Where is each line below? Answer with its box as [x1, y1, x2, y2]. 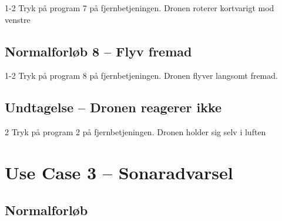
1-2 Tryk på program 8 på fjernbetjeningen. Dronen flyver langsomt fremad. [5, 69, 278, 82]
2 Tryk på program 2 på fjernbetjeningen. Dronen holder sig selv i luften [5, 126, 266, 138]
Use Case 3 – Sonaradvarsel [5, 160, 233, 184]
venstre [5, 13, 31, 25]
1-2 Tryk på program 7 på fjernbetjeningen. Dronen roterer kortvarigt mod [5, 2, 274, 14]
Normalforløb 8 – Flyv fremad [5, 42, 192, 60]
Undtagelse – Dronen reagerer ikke [5, 98, 222, 116]
